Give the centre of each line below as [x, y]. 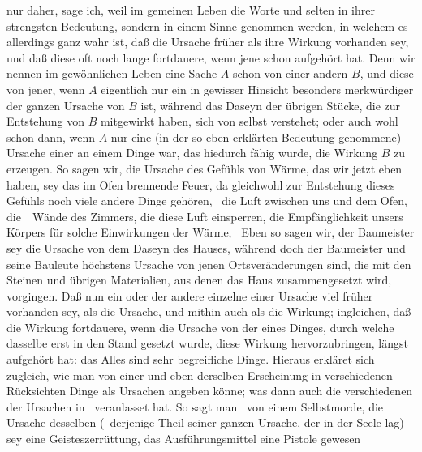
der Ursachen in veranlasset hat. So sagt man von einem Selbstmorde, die [195, 406]
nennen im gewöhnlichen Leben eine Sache [112, 73]
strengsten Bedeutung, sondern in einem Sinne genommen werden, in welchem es [207, 26]
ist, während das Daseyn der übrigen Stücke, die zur [271, 105]
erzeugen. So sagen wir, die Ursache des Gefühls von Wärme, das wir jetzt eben [205, 168]
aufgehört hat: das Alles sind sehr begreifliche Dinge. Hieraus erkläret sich [191, 359]
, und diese [387, 73]
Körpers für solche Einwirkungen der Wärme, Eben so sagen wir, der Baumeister [211, 232]
